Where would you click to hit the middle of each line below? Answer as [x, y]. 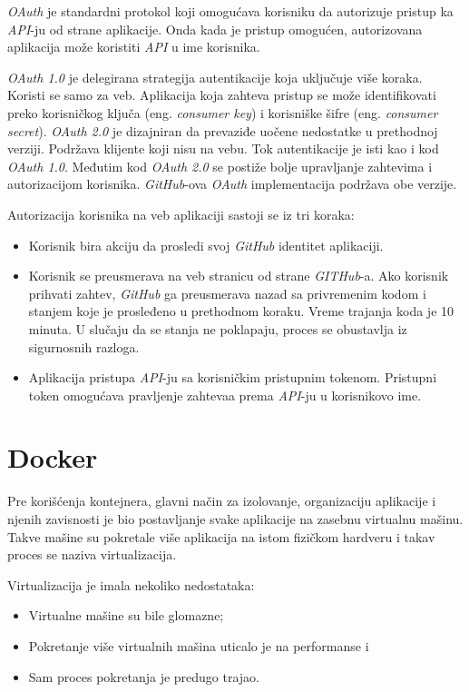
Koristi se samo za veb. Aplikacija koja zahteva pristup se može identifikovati [222, 95]
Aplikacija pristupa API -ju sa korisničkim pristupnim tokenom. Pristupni [233, 377]
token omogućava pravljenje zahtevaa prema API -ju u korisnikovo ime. [225, 395]
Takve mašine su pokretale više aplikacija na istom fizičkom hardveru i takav [221, 536]
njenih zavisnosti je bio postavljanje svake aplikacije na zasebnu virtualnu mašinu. [235, 519]
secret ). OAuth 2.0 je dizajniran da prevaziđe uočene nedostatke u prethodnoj [223, 130]
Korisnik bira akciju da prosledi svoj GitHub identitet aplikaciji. [206, 245]
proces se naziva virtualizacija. [92, 554]
